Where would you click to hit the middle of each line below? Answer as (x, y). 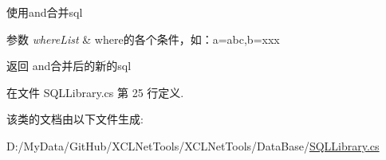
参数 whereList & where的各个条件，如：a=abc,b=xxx (143, 39)
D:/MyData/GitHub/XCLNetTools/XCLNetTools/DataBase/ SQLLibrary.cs (193, 145)
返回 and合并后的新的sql (69, 66)
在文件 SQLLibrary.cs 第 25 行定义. (95, 92)
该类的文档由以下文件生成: (75, 119)
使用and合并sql (45, 12)
